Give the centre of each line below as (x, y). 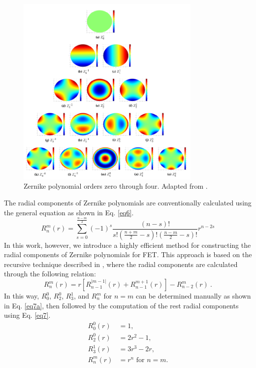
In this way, (22, 296)
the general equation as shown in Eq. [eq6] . (69, 212)
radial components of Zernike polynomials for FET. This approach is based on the (128, 254)
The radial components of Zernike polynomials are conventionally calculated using (128, 202)
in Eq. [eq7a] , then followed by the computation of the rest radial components (121, 305)
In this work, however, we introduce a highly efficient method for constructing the (128, 245)
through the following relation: (50, 274)
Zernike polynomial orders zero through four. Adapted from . (116, 186)
